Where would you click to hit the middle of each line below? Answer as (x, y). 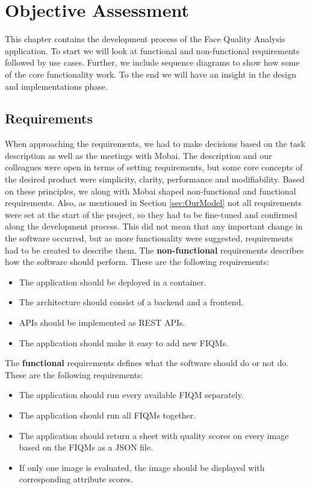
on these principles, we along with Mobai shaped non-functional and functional (150, 191)
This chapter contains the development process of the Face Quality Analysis (145, 39)
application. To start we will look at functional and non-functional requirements (152, 50)
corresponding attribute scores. (76, 479)
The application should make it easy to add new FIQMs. (124, 342)
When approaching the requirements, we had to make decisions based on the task (155, 144)
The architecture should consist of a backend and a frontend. (131, 302)
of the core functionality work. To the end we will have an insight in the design (151, 74)
